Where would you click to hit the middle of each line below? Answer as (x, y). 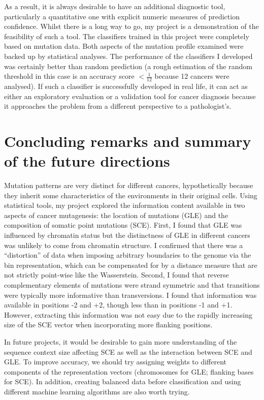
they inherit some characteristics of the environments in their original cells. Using (131, 195)
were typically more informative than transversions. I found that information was (130, 295)
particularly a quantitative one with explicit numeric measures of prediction (122, 16)
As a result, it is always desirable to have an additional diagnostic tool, (115, 6)
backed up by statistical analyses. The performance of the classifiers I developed (128, 56)
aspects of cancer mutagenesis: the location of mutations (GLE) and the (116, 215)
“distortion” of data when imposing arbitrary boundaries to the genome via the (128, 255)
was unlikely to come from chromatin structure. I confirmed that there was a (124, 245)
